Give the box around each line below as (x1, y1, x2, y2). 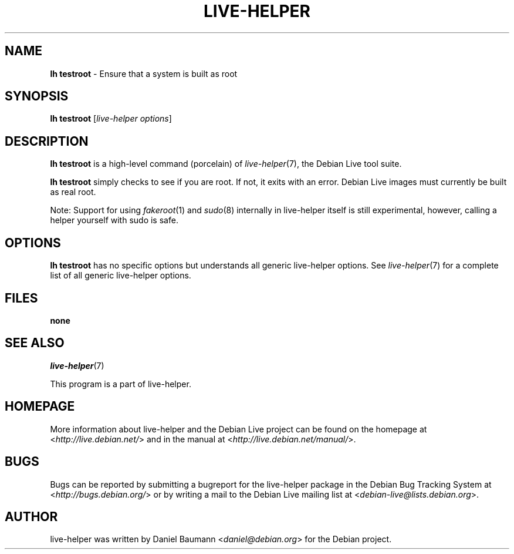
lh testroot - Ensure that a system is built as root (50, 68, 238, 79)
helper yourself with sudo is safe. (50, 215, 178, 226)
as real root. (50, 187, 96, 197)
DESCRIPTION (5, 133, 89, 149)
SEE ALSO (5, 335, 65, 351)
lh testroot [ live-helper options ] (50, 113, 172, 124)
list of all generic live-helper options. (50, 270, 191, 281)
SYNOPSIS (5, 89, 69, 104)
